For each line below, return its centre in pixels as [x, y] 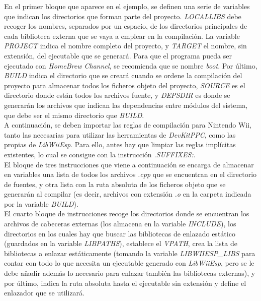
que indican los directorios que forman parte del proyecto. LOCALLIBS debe [123, 16]
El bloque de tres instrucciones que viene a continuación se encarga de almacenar [129, 164]
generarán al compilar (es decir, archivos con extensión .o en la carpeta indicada [128, 194]
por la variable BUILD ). [41, 203]
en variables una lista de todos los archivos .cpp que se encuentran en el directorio [130, 174]
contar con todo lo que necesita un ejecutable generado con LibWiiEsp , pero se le [129, 263]
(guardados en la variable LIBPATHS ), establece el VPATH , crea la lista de [121, 243]
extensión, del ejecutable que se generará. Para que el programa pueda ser [118, 55]
